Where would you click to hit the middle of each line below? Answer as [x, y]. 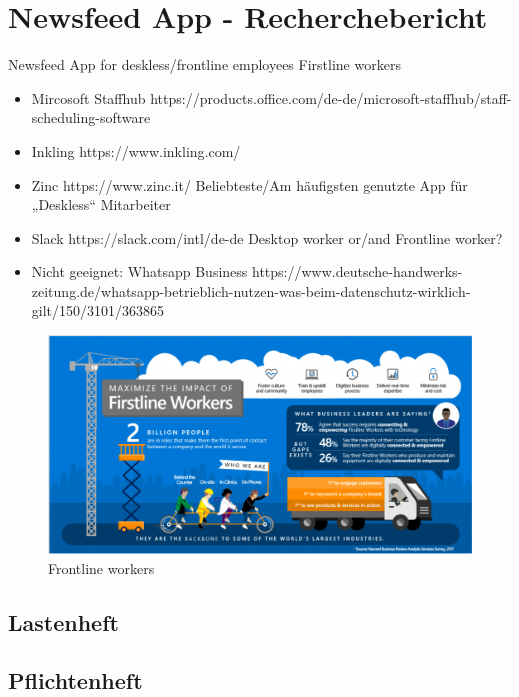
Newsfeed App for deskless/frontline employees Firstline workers [204, 64]
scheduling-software [91, 117]
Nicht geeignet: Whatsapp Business [139, 271]
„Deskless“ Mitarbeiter [101, 204]
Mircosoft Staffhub [88, 97]
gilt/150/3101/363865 [98, 310]
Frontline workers [101, 567]
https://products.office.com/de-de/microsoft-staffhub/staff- [331, 97]
